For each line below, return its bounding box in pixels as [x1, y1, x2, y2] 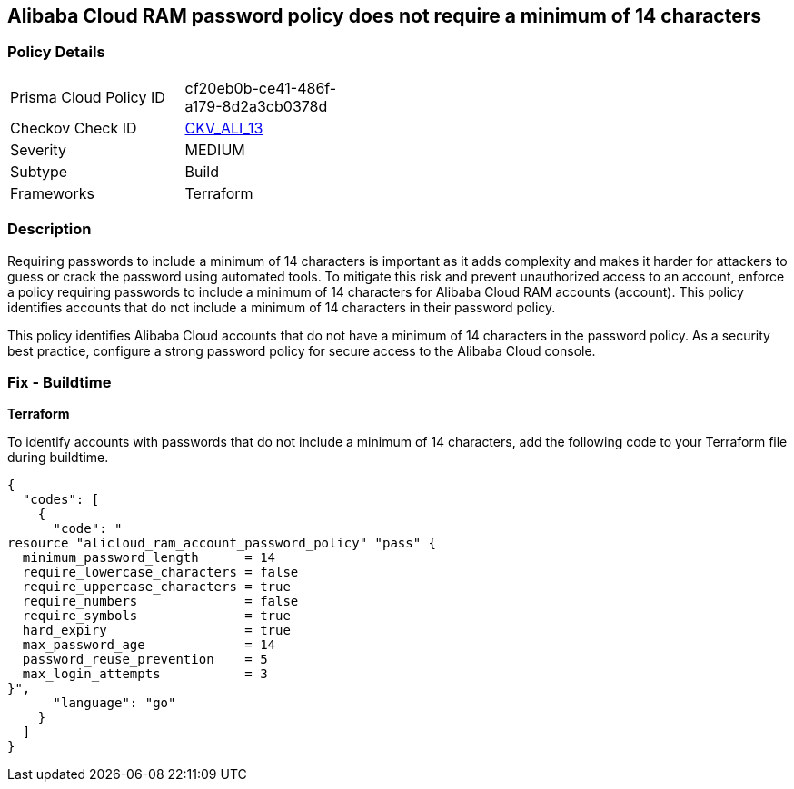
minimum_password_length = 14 [22, 550, 276, 566]
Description [7, 220, 92, 239]
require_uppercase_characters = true [22, 579, 291, 595]
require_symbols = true [22, 608, 291, 624]
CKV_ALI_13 [184, 118, 263, 137]
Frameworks [10, 183, 94, 202]
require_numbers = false [22, 594, 299, 609]
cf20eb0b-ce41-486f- [184, 78, 337, 97]
